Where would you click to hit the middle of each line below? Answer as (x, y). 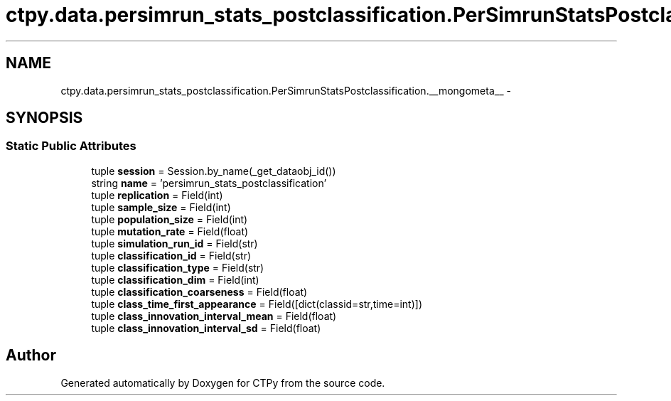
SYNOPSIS (44, 118)
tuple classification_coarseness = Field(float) (199, 292)
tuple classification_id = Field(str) (171, 255)
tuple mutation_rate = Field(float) (170, 231)
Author (31, 355)
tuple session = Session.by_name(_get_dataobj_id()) (214, 171)
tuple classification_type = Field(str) (178, 267)
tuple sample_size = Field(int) (161, 207)
